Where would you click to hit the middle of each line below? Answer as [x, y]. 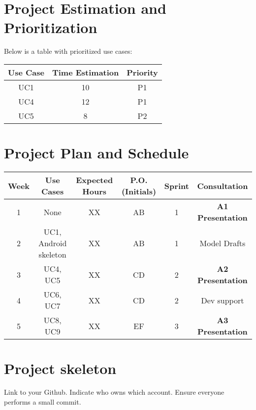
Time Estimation [85, 72]
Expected [95, 180]
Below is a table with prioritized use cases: [68, 51]
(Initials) [139, 191]
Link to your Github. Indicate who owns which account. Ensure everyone [114, 392]
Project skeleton [60, 368]
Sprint [176, 186]
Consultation [223, 186]
